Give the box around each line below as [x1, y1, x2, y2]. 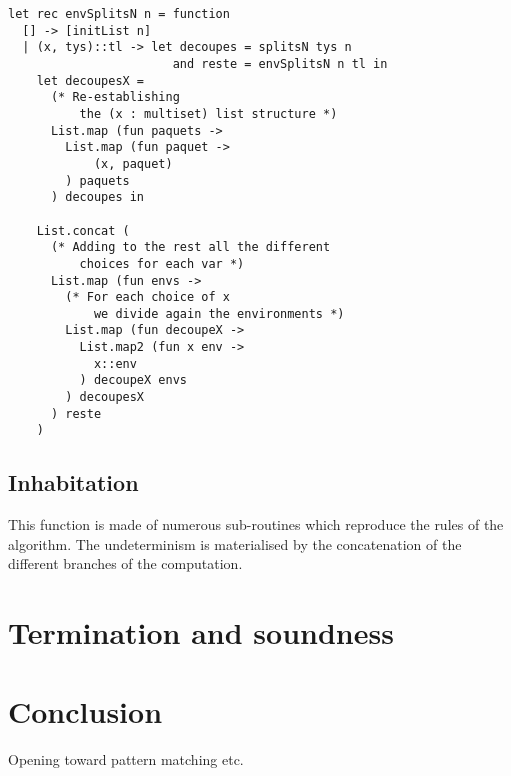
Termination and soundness [8, 612, 394, 653]
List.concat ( [36, 223, 130, 238]
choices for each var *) [79, 256, 245, 271]
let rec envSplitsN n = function [8, 7, 230, 21]
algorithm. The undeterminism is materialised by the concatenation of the [8, 533, 462, 554]
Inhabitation [8, 467, 139, 498]
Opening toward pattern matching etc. [8, 748, 244, 769]
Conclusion [8, 690, 163, 731]
